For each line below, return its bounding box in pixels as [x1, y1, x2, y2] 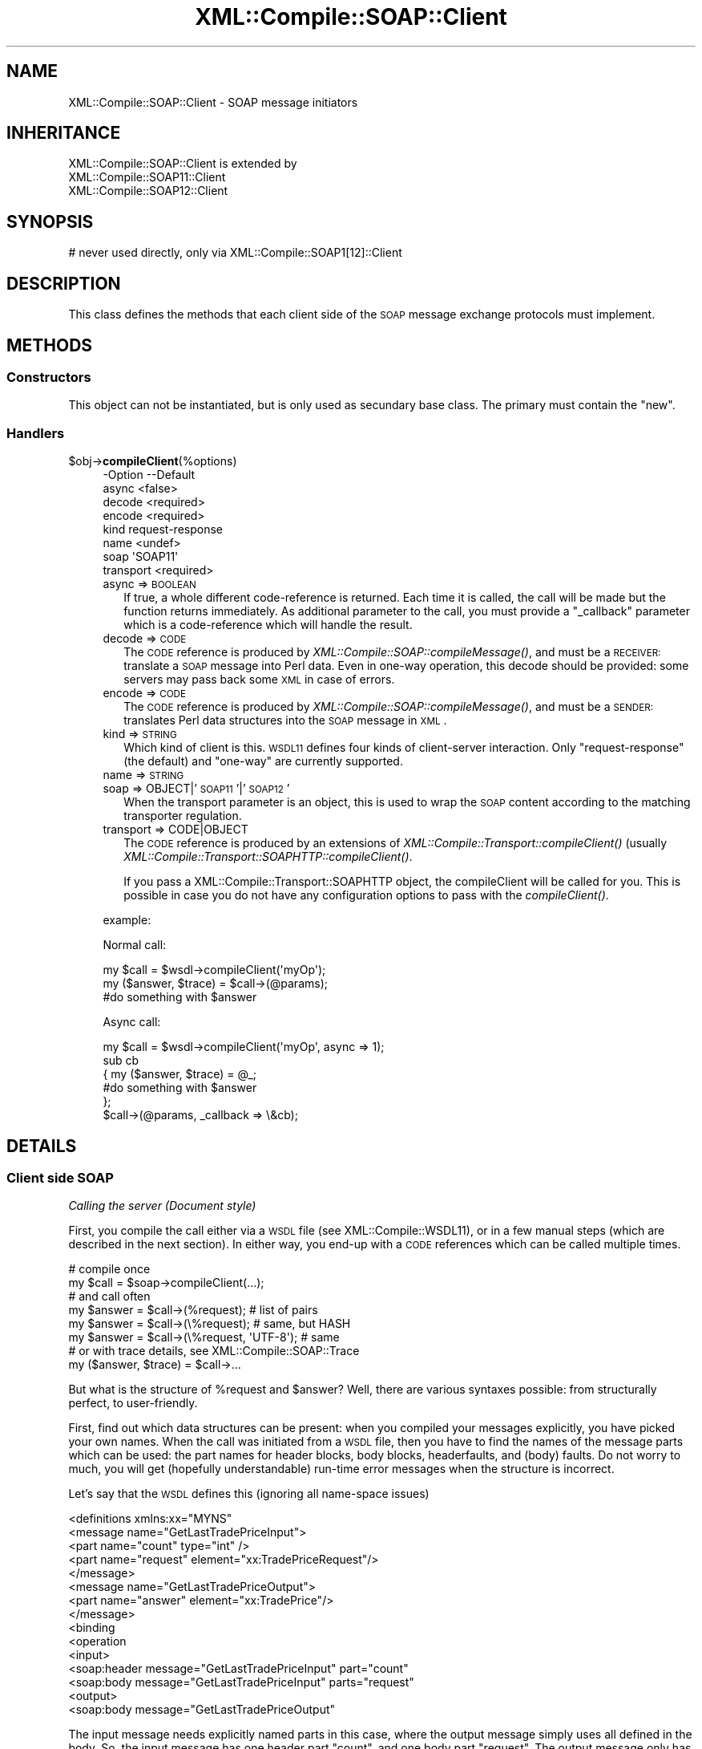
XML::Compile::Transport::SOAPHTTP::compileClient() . [123, 850, 413, 864]
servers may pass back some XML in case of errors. [123, 672, 395, 687]
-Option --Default [103, 468, 196, 482]
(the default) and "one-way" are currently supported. [123, 754, 403, 769]
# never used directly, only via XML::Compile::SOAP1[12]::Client [68, 246, 402, 260]
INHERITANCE [6, 123, 121, 144]
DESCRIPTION [6, 273, 121, 294]
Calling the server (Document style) [68, 1199, 256, 1213]
